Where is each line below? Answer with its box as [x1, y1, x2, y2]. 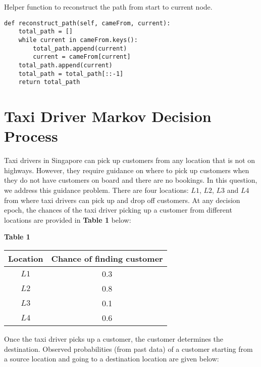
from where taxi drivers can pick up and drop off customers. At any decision [4, 194, 240, 205]
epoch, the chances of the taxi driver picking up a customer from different [4, 205, 232, 215]
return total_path [18, 78, 80, 86]
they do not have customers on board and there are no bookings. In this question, [4, 175, 257, 185]
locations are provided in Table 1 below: [4, 214, 131, 225]
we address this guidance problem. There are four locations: [4, 184, 189, 195]
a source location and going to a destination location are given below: [4, 353, 219, 364]
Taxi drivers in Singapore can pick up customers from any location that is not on [4, 155, 255, 166]
